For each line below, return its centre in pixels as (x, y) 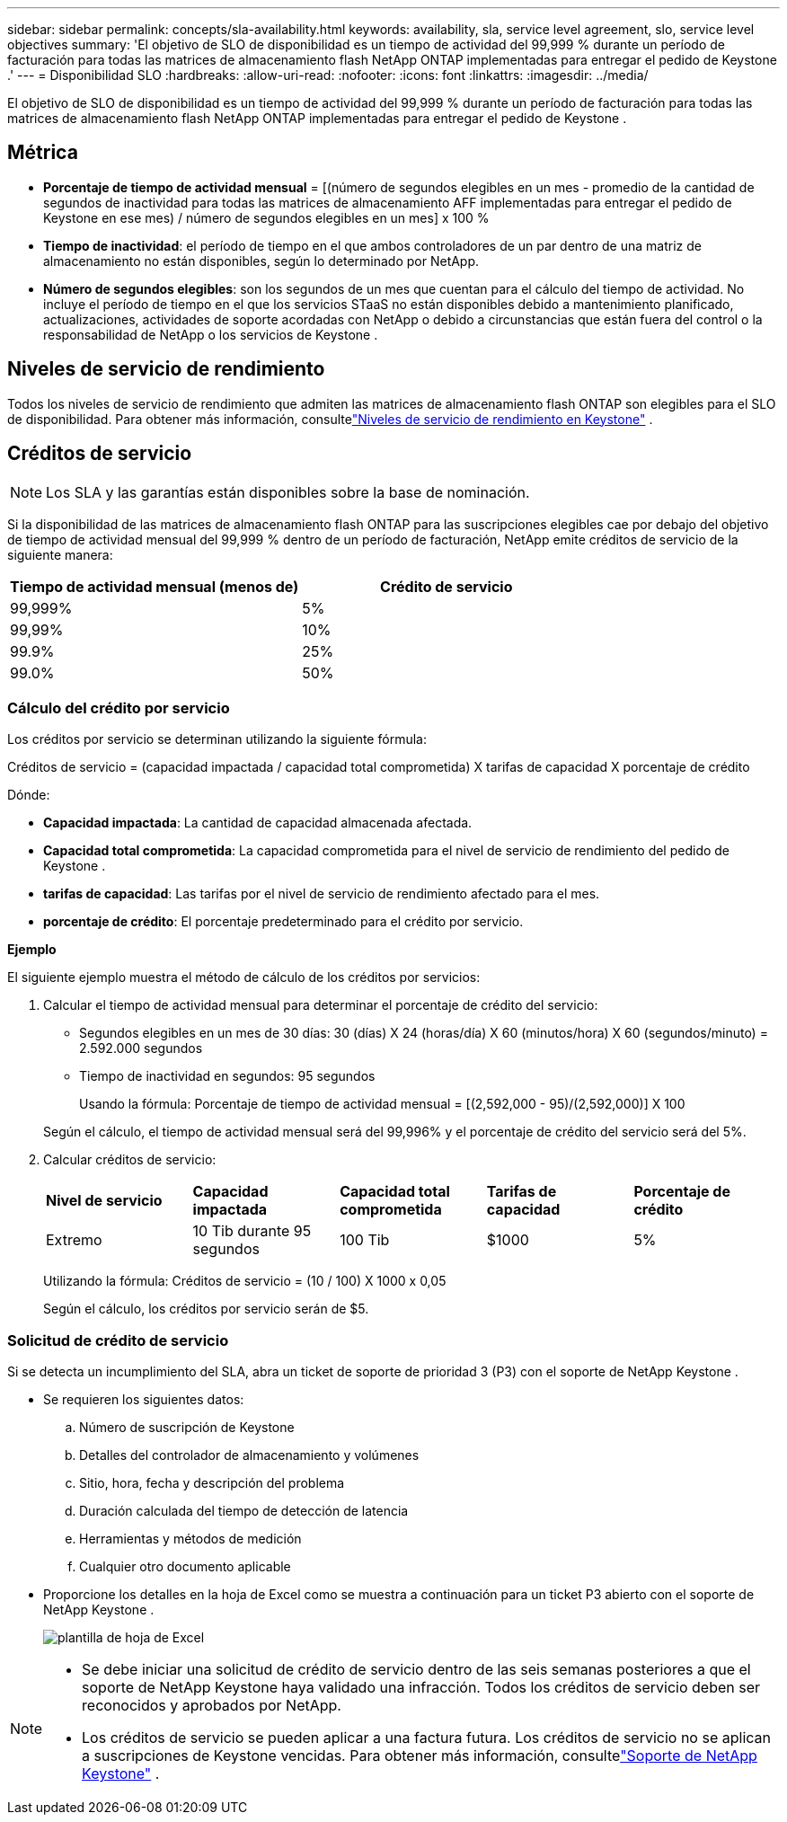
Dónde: (29, 795)
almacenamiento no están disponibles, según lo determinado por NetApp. (261, 261)
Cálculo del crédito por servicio (119, 708)
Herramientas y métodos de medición (190, 1539)
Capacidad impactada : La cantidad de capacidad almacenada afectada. (258, 823)
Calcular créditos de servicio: (130, 1160)
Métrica (43, 153)
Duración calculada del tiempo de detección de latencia (244, 1511)
